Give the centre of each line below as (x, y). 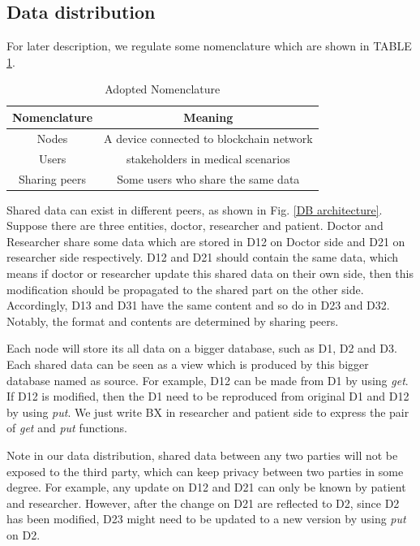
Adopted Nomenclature (163, 89)
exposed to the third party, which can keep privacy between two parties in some (205, 471)
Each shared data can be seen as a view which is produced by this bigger (188, 364)
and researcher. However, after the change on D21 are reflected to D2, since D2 (203, 503)
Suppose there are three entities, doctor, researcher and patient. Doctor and (195, 225)
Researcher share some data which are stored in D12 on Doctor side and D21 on (206, 241)
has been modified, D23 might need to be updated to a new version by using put (206, 519)
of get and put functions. (67, 428)
